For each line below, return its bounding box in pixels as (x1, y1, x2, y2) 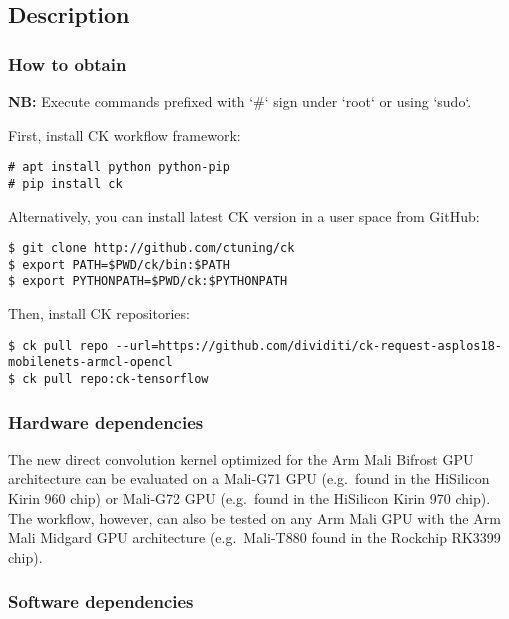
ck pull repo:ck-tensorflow (22, 371, 209, 386)
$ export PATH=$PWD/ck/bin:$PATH (8, 257, 230, 272)
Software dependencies (8, 589, 194, 614)
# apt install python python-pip (8, 160, 230, 175)
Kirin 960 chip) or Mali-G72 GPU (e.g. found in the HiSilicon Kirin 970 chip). (8, 488, 491, 509)
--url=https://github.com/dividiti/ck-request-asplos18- (115, 338, 502, 353)
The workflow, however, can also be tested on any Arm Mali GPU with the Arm (8, 507, 501, 528)
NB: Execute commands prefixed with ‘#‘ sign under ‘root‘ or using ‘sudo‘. (8, 91, 472, 111)
